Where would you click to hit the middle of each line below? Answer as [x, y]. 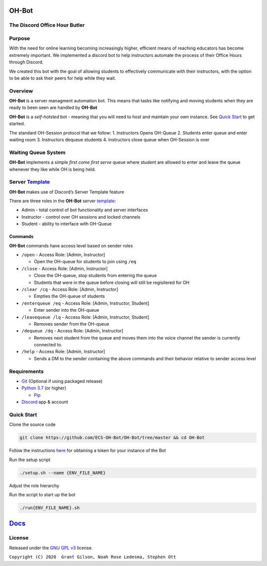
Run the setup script [30, 460]
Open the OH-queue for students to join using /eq [85, 262]
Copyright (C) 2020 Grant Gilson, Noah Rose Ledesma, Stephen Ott [93, 557]
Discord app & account [45, 402]
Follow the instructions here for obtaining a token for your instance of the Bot [88, 451]
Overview [21, 91]
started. [17, 124]
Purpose [20, 38]
